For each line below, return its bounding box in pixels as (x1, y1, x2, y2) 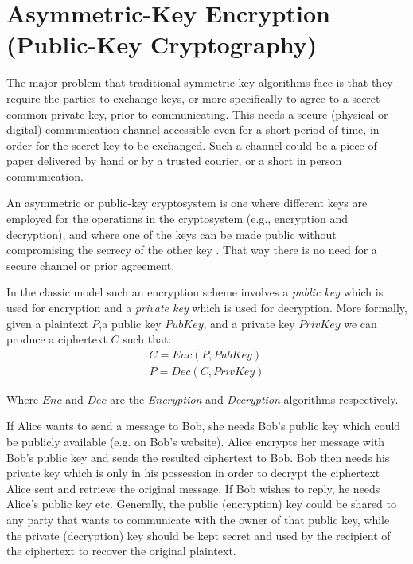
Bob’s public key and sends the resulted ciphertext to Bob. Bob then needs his (6, 448, 390, 465)
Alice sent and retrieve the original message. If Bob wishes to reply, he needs (6, 480, 380, 496)
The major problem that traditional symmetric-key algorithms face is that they (6, 74, 393, 91)
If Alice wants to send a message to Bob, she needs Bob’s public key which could (6, 417, 401, 434)
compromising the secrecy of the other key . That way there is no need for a (6, 241, 377, 258)
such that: (123, 331, 172, 347)
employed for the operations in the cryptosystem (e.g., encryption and (6, 210, 348, 227)
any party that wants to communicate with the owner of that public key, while (6, 511, 390, 528)
